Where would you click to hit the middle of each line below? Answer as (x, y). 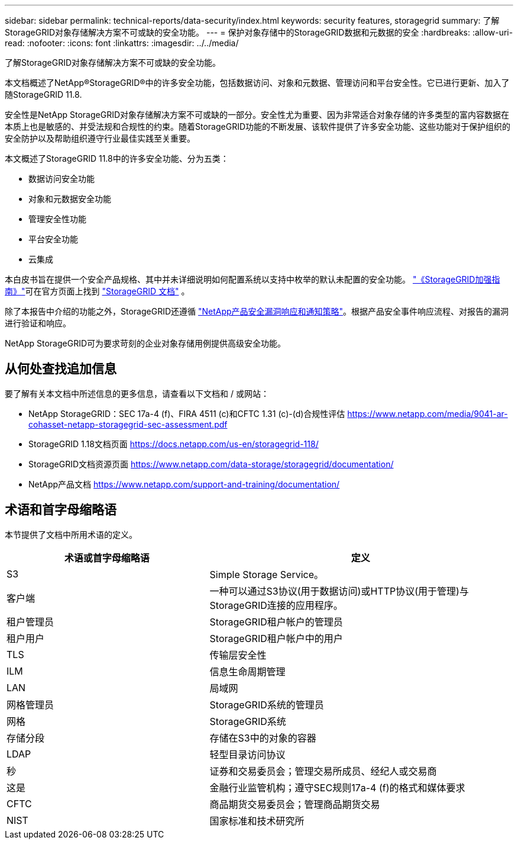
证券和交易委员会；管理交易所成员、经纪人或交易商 (323, 771)
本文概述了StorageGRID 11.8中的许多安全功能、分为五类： (117, 158)
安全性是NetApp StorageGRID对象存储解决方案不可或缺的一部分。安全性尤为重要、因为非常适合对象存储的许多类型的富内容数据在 (257, 115)
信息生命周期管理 (247, 671)
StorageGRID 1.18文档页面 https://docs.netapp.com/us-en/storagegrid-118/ (174, 444)
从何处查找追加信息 (61, 369)
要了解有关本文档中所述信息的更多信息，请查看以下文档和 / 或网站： (137, 393)
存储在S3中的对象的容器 (263, 738)
